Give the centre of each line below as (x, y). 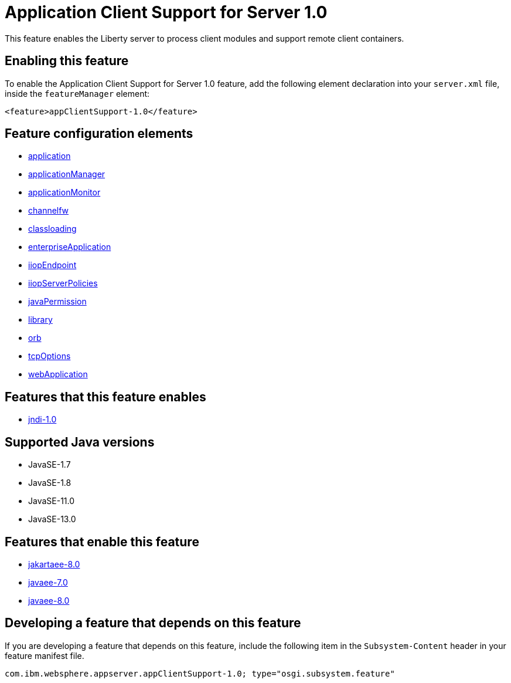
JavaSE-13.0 (52, 519)
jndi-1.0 (42, 420)
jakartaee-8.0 (54, 564)
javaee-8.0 (49, 600)
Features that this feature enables (105, 397)
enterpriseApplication (70, 247)
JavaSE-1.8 (50, 483)
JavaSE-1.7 (50, 465)
